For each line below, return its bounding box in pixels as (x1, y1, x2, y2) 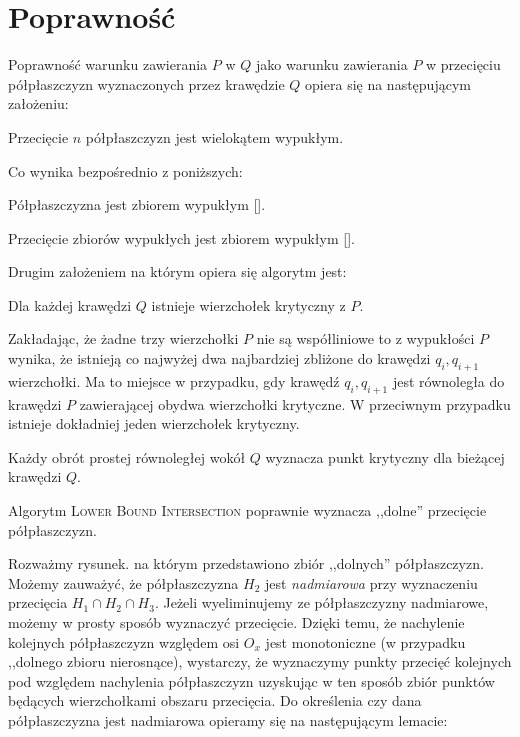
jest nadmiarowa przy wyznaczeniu (264, 572, 478, 593)
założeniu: (8, 93, 69, 114)
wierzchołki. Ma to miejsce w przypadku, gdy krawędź (8, 370, 340, 391)
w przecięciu (426, 54, 501, 75)
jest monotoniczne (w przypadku (265, 631, 466, 652)
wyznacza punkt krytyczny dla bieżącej (265, 446, 505, 467)
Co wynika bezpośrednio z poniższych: (8, 160, 243, 181)
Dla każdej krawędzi (8, 294, 132, 315)
